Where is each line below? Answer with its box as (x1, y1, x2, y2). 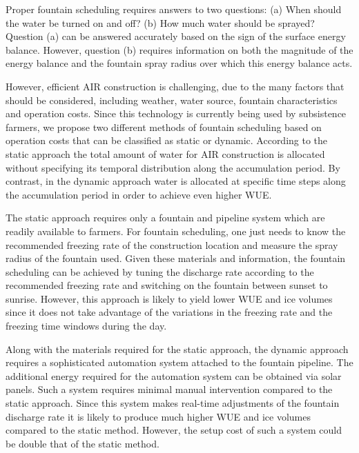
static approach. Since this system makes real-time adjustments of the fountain (6, 396, 340, 410)
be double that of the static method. (6, 436, 159, 450)
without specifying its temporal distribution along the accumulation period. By (6, 160, 340, 174)
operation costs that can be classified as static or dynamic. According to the (6, 133, 328, 148)
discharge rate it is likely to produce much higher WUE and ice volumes (6, 409, 311, 423)
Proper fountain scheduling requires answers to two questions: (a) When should (6, 2, 342, 16)
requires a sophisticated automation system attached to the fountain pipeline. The (6, 355, 353, 370)
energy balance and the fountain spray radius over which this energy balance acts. (6, 56, 353, 70)
